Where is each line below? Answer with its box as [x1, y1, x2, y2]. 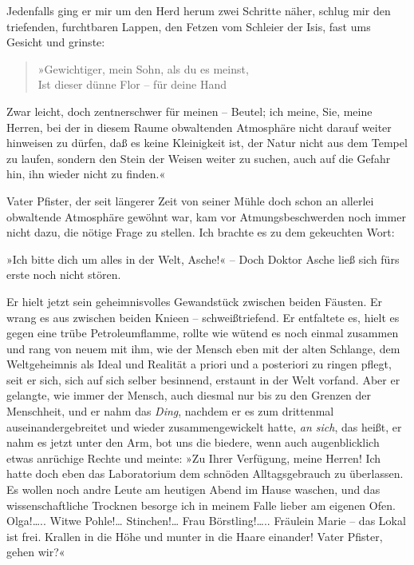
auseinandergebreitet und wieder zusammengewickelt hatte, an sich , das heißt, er [6, 418, 402, 435]
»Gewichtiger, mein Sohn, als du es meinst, [37, 60, 249, 77]
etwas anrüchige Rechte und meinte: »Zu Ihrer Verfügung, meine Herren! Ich [6, 449, 381, 466]
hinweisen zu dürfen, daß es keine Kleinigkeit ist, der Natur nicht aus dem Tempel [6, 134, 408, 151]
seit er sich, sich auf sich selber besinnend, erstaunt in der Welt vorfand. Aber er [6, 371, 400, 388]
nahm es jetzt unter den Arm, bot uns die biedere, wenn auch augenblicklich [6, 434, 380, 451]
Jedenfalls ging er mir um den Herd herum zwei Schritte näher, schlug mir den [6, 2, 391, 18]
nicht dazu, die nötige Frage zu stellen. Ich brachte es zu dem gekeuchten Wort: [6, 224, 395, 241]
